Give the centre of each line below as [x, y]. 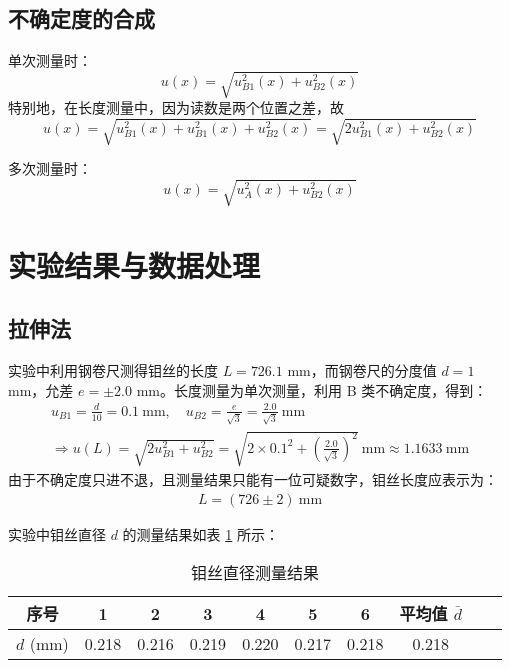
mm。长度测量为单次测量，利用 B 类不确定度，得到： [312, 389]
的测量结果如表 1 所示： [200, 533]
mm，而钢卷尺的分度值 [362, 370]
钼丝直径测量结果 [254, 573]
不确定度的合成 [81, 18]
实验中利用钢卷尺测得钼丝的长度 [113, 370]
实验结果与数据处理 [134, 264]
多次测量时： [50, 168]
